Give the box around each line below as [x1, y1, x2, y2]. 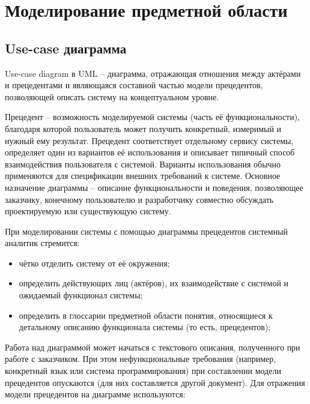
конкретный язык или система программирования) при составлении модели [5, 364, 281, 377]
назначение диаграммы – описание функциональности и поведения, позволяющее [5, 181, 303, 193]
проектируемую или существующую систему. [5, 205, 171, 217]
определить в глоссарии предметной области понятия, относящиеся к [19, 309, 273, 321]
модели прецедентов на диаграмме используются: [5, 388, 186, 400]
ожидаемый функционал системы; [19, 289, 143, 301]
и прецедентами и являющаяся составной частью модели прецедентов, [5, 79, 263, 91]
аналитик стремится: [5, 237, 80, 249]
